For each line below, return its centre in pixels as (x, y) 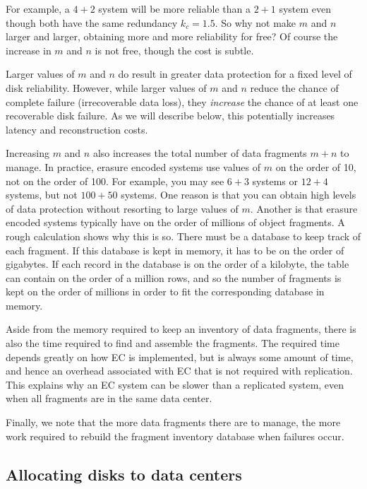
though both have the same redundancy (92, 22)
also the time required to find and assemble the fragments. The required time (173, 343)
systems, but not (42, 195)
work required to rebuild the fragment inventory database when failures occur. (175, 436)
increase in (29, 50)
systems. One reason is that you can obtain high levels (239, 195)
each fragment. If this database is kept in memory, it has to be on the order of (175, 250)
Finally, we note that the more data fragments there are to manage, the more (173, 422)
